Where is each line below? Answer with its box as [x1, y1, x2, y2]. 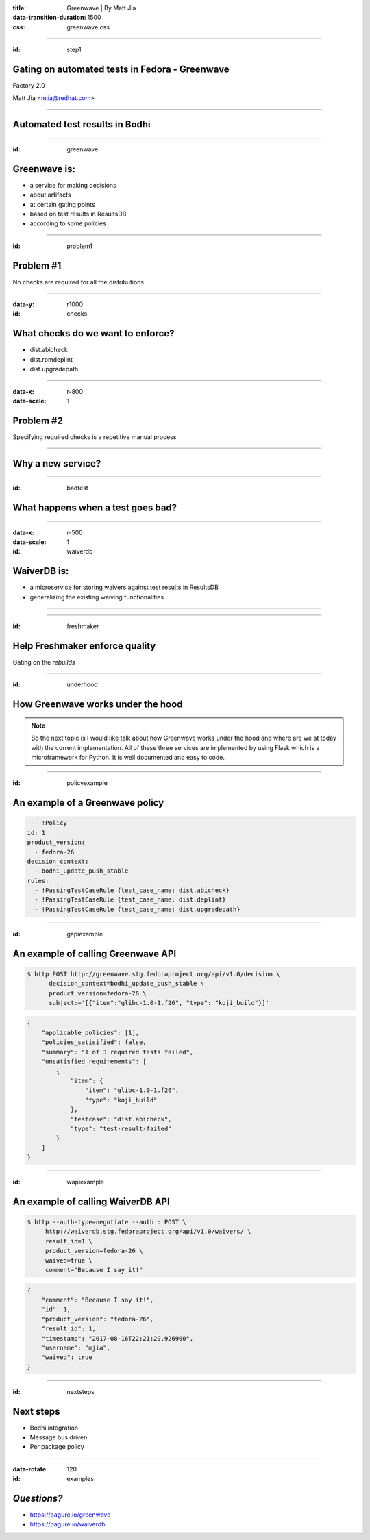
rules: [27, 877, 49, 884]
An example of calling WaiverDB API [12, 1195, 171, 1207]
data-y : [12, 300, 34, 308]
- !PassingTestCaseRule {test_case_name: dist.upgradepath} [34, 905, 241, 913]
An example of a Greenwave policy [12, 797, 164, 808]
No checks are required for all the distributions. [12, 277, 147, 286]
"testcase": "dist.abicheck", [70, 1115, 172, 1123]
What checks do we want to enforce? [12, 327, 175, 339]
